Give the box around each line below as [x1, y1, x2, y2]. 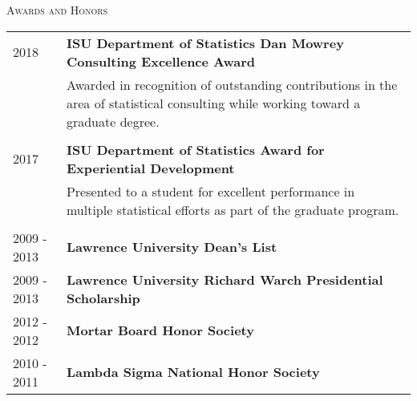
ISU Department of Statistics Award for [66, 140, 325, 159]
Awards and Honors [6, 2, 108, 18]
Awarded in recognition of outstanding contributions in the [66, 75, 398, 94]
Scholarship [66, 288, 140, 307]
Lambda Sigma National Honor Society [66, 363, 320, 382]
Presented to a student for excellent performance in [66, 181, 355, 200]
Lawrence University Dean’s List [66, 237, 277, 257]
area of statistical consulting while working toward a [66, 93, 361, 112]
